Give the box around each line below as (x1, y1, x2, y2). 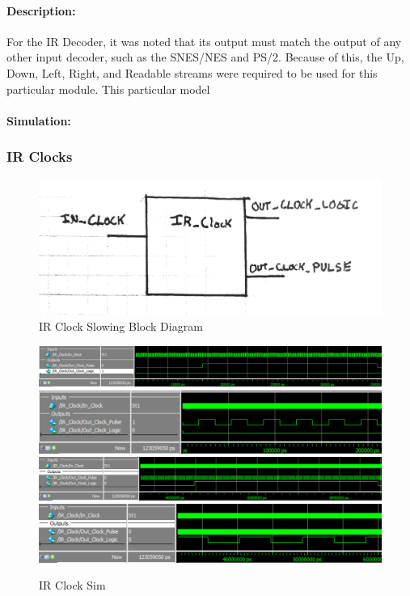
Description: (6, 2, 76, 19)
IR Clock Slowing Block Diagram (39, 318, 203, 335)
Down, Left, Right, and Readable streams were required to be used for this (6, 64, 378, 81)
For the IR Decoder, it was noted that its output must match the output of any (6, 32, 402, 49)
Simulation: (6, 112, 71, 129)
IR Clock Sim (39, 577, 106, 594)
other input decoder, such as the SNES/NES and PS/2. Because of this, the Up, (6, 49, 404, 66)
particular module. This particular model (6, 80, 210, 97)
